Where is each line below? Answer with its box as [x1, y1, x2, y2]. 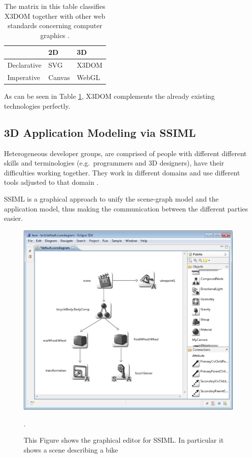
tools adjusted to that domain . [4, 177, 99, 187]
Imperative [7, 72, 40, 83]
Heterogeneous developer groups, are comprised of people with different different [4, 148, 247, 158]
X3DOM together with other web [4, 10, 106, 21]
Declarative [7, 60, 42, 70]
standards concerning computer [7, 20, 103, 31]
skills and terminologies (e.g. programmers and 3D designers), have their [4, 158, 224, 168]
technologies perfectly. [4, 100, 71, 111]
